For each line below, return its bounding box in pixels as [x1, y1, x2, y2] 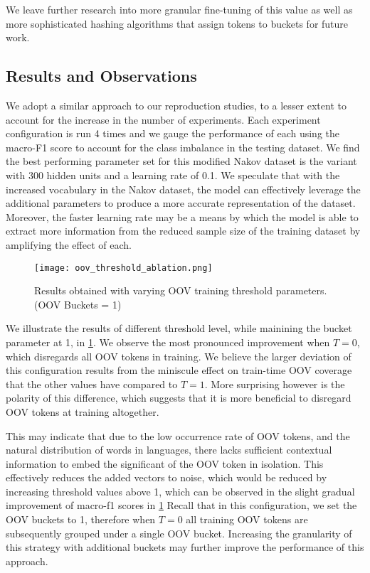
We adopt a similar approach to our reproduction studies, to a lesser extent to [6, 97, 347, 112]
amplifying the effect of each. [6, 237, 132, 252]
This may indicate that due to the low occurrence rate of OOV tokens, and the [6, 428, 350, 443]
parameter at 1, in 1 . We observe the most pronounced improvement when [6, 334, 330, 349]
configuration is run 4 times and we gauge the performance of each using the [6, 126, 339, 141]
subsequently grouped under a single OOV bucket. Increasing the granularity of [6, 525, 352, 540]
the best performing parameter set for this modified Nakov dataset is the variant [6, 154, 357, 168]
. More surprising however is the [204, 376, 345, 391]
